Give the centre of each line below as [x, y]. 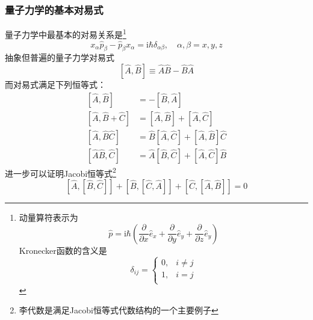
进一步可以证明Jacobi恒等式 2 [60, 172]
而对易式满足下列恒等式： [55, 85]
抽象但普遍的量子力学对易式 [60, 57]
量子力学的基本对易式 [54, 9]
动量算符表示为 [48, 217]
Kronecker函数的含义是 [63, 250]
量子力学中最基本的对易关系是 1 [66, 33]
